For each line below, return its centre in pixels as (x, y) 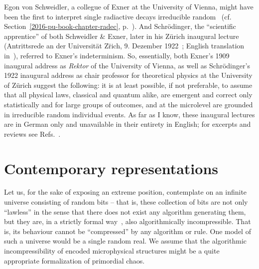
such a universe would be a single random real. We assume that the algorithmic (126, 241)
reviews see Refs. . (32, 134)
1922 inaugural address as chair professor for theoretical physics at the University (128, 75)
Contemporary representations (111, 168)
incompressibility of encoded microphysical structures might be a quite (112, 251)
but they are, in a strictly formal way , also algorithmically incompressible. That (128, 221)
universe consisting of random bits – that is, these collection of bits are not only (126, 202)
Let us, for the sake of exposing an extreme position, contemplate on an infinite (126, 192)
